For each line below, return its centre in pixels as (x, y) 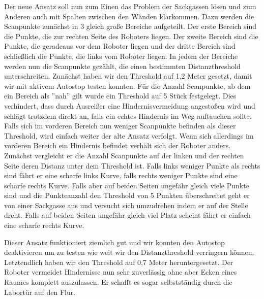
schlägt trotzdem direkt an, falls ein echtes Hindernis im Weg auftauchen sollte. (128, 115)
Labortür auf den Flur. (40, 292)
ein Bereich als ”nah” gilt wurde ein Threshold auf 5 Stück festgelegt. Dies (120, 96)
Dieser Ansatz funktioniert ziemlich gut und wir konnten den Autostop (114, 242)
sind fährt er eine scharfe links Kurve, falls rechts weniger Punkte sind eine (121, 175)
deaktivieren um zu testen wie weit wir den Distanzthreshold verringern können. (129, 252)
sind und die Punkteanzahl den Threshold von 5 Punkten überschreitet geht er (127, 195)
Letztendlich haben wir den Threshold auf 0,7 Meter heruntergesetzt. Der (119, 262)
